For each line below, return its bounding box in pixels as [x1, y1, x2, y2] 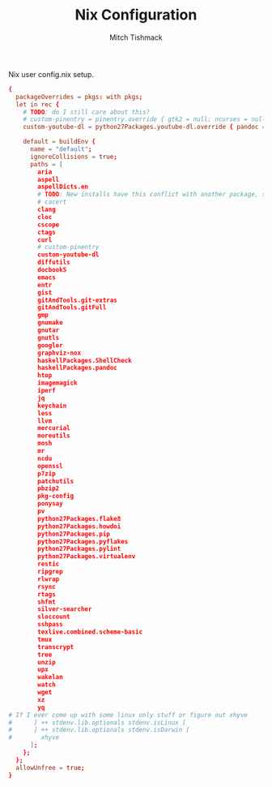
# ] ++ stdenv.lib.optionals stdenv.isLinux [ [8, 718, 186, 727]
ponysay [37, 500, 63, 508]
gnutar [37, 326, 60, 334]
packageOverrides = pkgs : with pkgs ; [15, 92, 143, 101]
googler [37, 341, 63, 350]
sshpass [37, 621, 63, 629]
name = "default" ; [29, 145, 92, 153]
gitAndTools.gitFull [37, 303, 107, 312]
